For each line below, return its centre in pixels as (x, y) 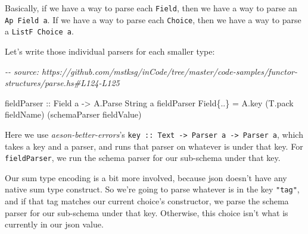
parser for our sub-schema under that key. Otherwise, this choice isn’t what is (147, 212)
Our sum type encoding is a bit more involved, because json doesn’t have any (146, 177)
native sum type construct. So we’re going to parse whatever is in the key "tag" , (152, 189)
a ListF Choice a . (39, 31)
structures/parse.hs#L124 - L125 (62, 83)
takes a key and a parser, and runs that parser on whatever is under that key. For (154, 146)
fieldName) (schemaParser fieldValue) (73, 114)
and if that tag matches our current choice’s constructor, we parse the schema (147, 201)
